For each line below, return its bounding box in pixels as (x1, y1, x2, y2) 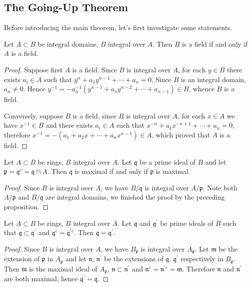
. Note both (203, 182, 237, 192)
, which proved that (151, 129, 210, 139)
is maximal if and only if (74, 166, 148, 176)
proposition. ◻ (4, 201, 49, 211)
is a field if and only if (181, 38, 248, 49)
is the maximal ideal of (29, 263, 98, 273)
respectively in (180, 253, 224, 264)
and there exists (46, 120, 93, 130)
